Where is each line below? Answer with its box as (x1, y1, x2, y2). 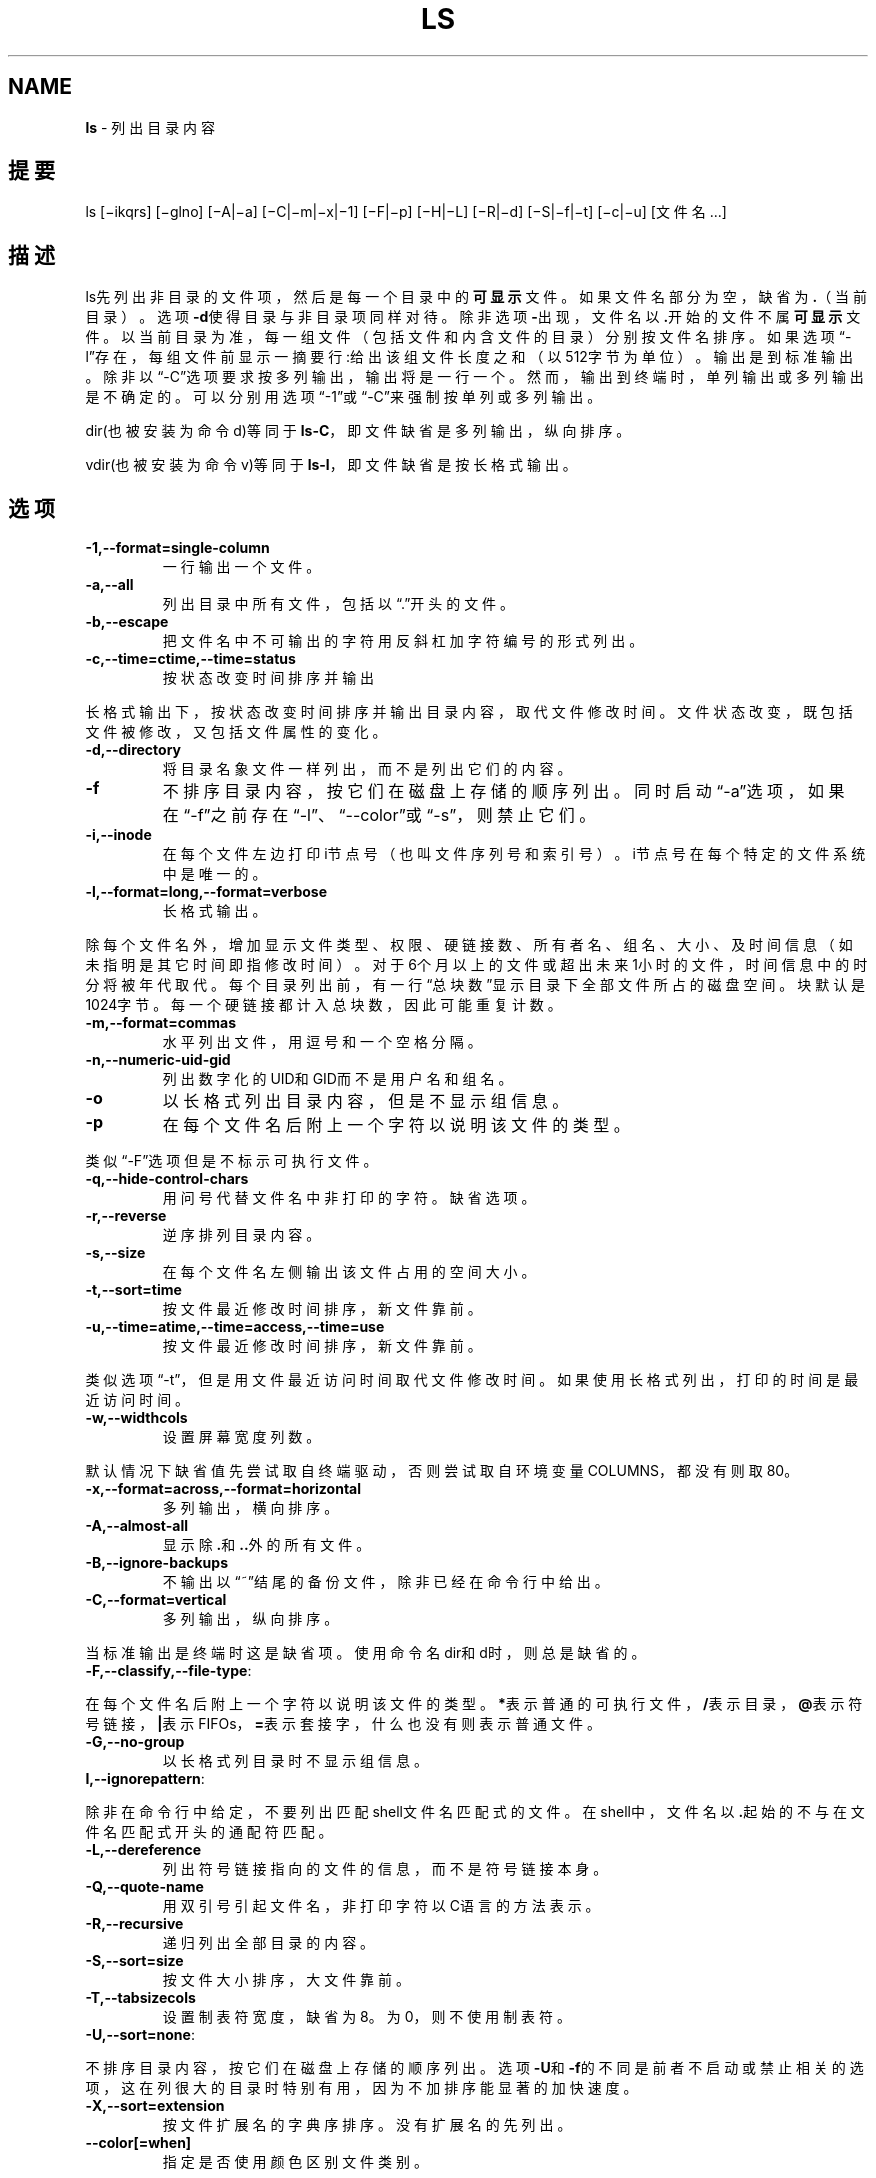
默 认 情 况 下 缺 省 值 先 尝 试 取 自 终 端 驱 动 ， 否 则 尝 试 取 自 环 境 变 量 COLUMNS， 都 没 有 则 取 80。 (85, 1462, 799, 1480)
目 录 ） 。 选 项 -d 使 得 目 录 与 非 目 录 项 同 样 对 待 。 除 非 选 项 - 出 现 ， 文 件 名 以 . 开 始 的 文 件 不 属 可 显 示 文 (85, 308, 861, 326)
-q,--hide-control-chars (85, 1170, 249, 1188)
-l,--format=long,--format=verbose (85, 883, 328, 901)
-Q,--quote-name (85, 1878, 204, 1896)
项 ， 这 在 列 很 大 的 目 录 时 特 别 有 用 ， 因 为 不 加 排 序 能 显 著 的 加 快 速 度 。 (85, 2079, 638, 2097)
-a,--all (85, 576, 134, 594)
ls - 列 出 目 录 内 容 (85, 118, 216, 136)
